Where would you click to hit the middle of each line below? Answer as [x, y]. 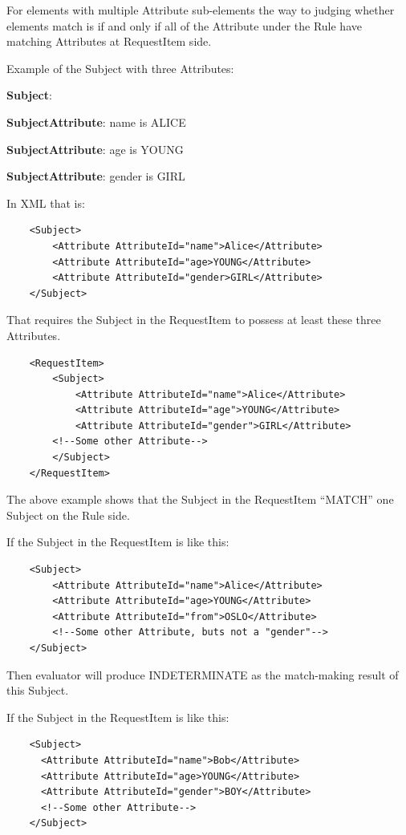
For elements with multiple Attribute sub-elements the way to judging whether [201, 10]
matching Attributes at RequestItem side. [109, 41]
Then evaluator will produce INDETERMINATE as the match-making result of [203, 674]
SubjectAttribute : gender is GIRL [96, 176]
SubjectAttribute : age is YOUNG [95, 149]
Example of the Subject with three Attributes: [120, 68]
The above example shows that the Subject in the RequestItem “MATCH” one [200, 499]
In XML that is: [46, 203]
